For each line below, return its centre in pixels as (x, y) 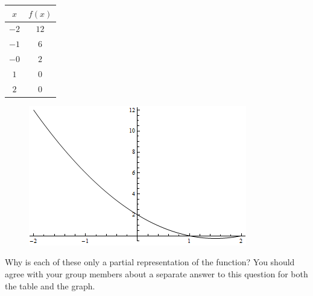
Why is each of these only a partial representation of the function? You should (150, 262)
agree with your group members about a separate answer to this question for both (156, 274)
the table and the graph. (50, 285)
